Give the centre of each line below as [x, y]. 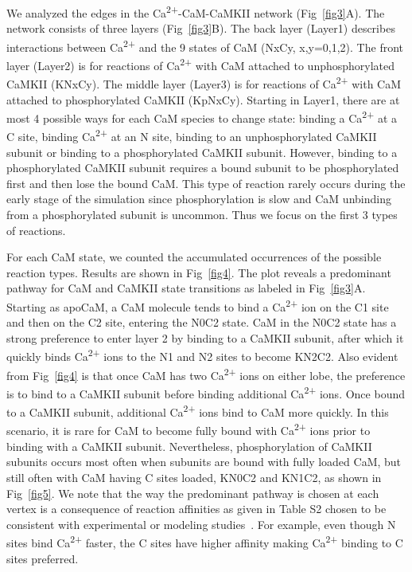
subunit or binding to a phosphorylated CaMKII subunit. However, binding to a [202, 152]
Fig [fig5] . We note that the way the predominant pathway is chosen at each [193, 493]
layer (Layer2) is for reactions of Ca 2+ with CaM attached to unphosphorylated [201, 64]
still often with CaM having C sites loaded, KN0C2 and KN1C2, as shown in [194, 477]
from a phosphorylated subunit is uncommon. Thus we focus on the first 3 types [202, 215]
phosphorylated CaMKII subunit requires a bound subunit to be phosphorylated [203, 168]
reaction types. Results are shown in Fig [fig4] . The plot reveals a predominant [199, 272]
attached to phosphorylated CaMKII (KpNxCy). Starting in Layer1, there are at [203, 99]
